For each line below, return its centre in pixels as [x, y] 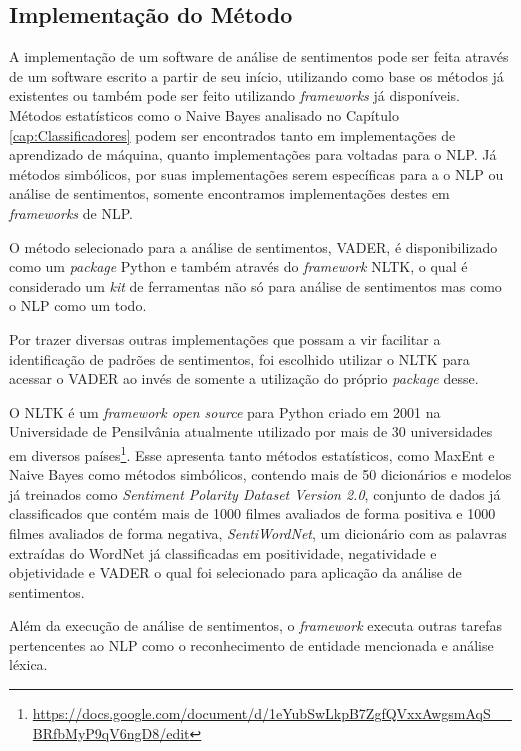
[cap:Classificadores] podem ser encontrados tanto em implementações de [232, 134]
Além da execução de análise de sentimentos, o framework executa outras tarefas [256, 625]
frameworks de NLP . [71, 212]
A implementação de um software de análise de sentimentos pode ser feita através [259, 56]
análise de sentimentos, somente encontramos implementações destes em [229, 193]
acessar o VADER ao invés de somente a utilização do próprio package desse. [244, 378]
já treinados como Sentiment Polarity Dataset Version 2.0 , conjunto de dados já [255, 493]
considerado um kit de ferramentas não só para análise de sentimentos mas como [255, 285]
